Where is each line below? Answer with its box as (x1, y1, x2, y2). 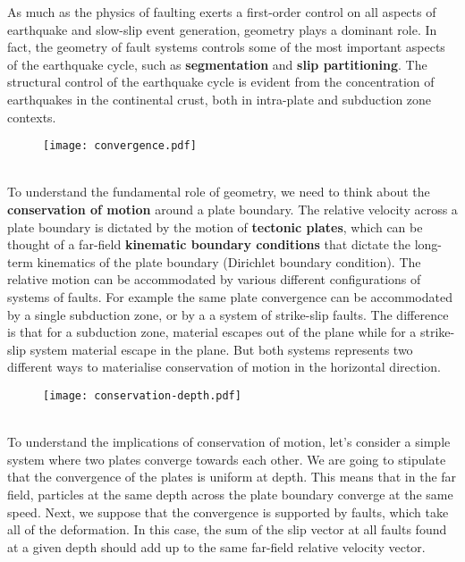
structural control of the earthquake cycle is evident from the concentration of (7, 72, 435, 91)
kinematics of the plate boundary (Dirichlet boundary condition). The (37, 252, 421, 271)
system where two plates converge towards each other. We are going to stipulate (7, 449, 446, 468)
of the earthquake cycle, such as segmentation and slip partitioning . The (7, 55, 427, 73)
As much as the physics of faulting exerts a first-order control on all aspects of (7, 3, 436, 21)
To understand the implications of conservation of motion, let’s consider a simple (7, 432, 451, 451)
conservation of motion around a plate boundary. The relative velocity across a (7, 200, 458, 218)
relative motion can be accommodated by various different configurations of (7, 270, 421, 289)
